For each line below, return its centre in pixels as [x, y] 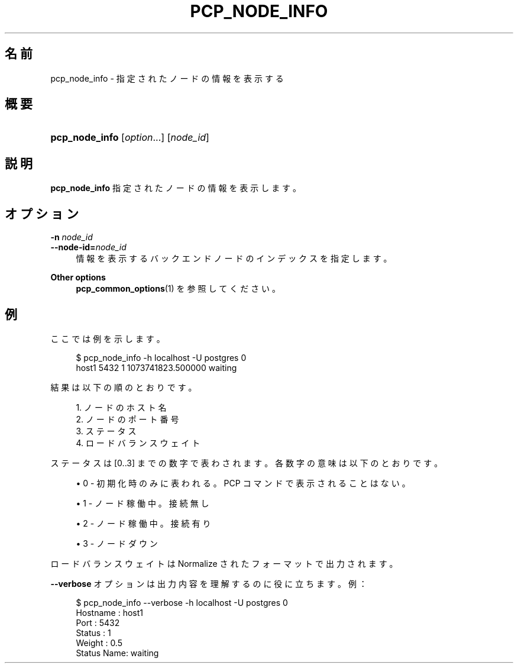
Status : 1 [93, 632]
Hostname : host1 [109, 612]
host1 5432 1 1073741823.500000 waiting [156, 367]
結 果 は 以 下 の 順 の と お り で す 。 [124, 387]
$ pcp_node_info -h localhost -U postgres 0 [161, 357]
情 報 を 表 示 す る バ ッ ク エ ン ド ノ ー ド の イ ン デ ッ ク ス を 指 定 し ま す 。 [234, 259]
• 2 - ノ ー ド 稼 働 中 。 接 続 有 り [143, 523]
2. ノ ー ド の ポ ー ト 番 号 [127, 419]
